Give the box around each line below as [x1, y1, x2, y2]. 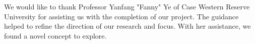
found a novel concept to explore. [4, 30, 107, 41]
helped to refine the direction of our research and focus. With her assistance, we [4, 21, 251, 31]
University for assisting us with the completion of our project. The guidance [4, 11, 239, 21]
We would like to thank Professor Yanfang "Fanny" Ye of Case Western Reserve [4, 1, 250, 11]
